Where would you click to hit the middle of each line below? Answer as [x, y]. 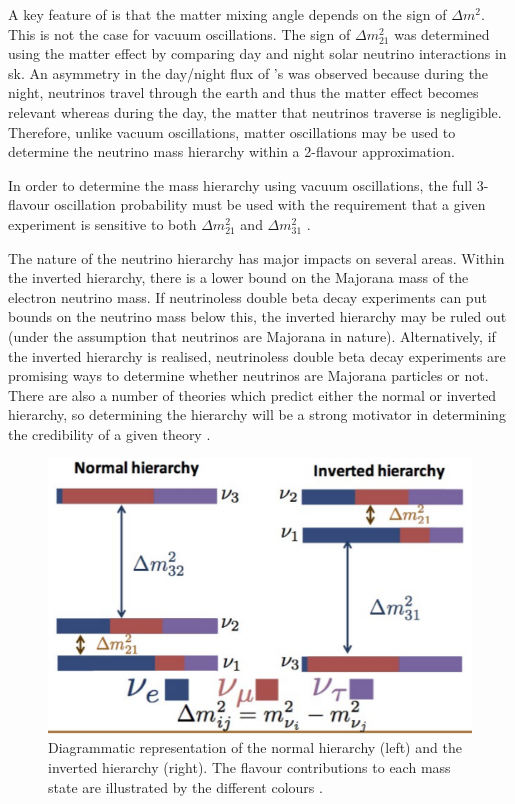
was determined [442, 33]
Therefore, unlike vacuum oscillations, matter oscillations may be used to [232, 131]
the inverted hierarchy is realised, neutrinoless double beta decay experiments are [257, 355]
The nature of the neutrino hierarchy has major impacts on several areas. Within [256, 257]
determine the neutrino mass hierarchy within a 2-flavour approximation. [231, 151]
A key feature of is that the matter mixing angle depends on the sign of [227, 14]
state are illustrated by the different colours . [185, 786]
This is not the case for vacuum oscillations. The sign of [179, 33]
